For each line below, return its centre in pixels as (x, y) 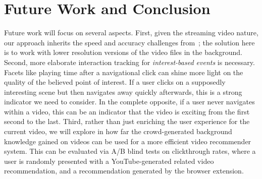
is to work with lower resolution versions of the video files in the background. (123, 52)
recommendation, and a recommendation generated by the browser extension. (124, 171)
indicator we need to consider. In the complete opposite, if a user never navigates (129, 102)
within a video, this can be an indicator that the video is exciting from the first (127, 111)
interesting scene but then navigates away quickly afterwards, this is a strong (123, 92)
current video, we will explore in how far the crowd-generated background (118, 131)
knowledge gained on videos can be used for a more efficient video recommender (128, 141)
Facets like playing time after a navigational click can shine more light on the (124, 72)
